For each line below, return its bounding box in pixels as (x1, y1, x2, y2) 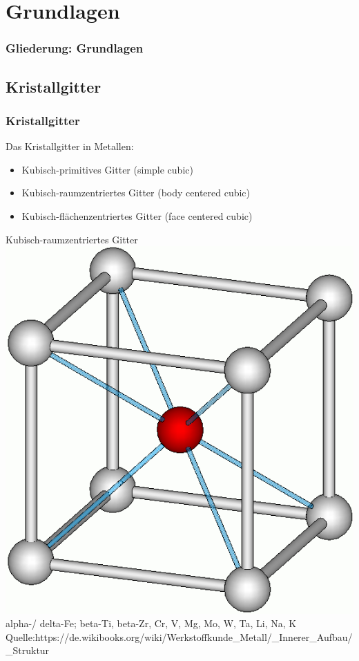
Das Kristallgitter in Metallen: (6, 139, 134, 153)
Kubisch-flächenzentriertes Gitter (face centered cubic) (21, 209, 253, 223)
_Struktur (6, 643, 50, 658)
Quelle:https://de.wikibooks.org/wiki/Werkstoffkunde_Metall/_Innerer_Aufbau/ (6, 629, 353, 644)
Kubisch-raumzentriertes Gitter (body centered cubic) (21, 185, 251, 200)
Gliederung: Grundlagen (6, 39, 144, 57)
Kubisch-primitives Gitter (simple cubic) (21, 162, 193, 176)
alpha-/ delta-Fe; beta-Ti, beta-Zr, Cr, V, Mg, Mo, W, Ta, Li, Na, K (6, 616, 297, 631)
